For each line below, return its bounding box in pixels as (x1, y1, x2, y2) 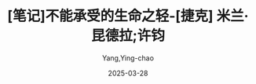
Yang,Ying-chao (101, 53, 155, 63)
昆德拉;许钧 (91, 27, 165, 45)
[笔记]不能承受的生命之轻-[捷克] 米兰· (7, 7, 249, 25)
